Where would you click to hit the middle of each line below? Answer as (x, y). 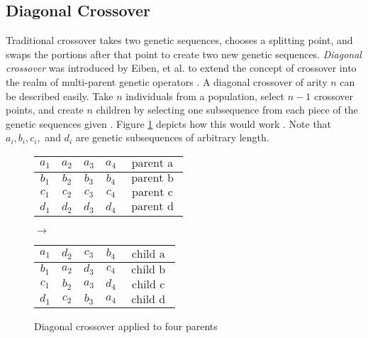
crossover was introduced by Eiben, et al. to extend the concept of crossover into (181, 68)
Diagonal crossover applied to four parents (126, 326)
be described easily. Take (60, 96)
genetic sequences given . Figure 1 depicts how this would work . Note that (169, 123)
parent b (152, 179)
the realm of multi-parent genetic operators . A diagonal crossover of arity (167, 81)
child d (149, 299)
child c (149, 284)
